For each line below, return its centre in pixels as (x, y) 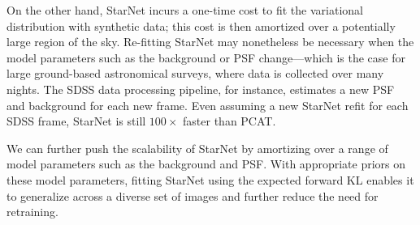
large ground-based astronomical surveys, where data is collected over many (195, 73)
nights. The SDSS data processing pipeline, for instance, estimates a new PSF (201, 89)
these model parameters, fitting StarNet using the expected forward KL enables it (210, 179)
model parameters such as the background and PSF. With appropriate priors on (206, 164)
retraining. (32, 212)
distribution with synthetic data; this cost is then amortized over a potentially (201, 25)
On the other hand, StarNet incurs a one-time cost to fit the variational (185, 10)
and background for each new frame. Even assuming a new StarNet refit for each (208, 105)
